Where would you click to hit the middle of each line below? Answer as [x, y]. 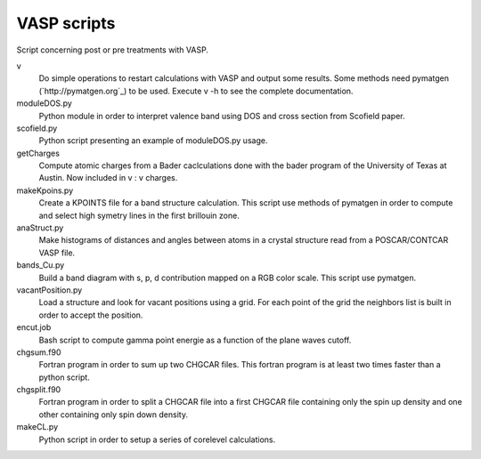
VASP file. [57, 253]
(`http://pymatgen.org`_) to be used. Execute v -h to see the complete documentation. [196, 91]
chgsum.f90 [39, 352]
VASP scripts [66, 23]
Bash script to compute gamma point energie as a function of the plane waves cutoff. [195, 340]
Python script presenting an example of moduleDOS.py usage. [153, 141]
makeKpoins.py [45, 190]
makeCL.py [37, 427]
